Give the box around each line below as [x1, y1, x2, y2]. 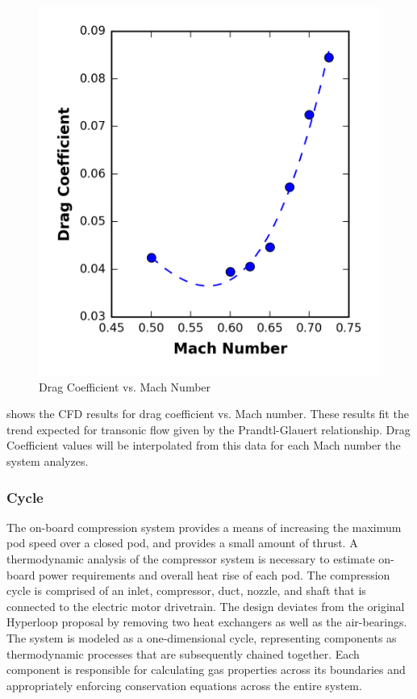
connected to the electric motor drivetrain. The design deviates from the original [6, 597, 405, 614]
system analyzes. [6, 452, 89, 469]
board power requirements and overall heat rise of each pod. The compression [6, 566, 390, 583]
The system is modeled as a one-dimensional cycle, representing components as [6, 629, 397, 646]
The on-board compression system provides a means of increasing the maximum [6, 518, 402, 535]
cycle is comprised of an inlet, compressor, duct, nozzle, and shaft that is [6, 582, 366, 599]
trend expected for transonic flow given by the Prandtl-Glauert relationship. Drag [6, 421, 411, 437]
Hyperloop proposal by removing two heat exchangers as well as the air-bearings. [6, 613, 407, 630]
